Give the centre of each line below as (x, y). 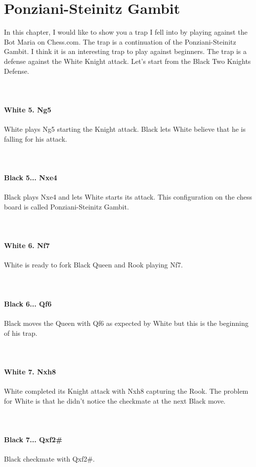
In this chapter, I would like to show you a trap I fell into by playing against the (126, 32)
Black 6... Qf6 (28, 303)
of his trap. (21, 333)
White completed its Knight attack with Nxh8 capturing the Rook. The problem (126, 391)
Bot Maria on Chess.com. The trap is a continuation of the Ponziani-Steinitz (120, 41)
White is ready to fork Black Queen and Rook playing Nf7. (93, 265)
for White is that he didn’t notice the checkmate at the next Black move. (115, 400)
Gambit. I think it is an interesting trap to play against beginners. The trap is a (126, 51)
